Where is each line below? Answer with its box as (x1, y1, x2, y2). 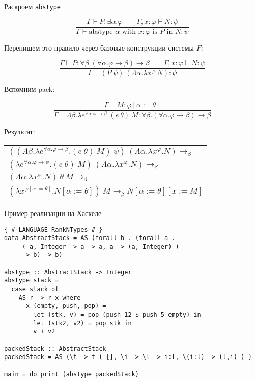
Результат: (4, 126, 35, 137)
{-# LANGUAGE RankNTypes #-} (4, 226, 103, 233)
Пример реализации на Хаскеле (4, 207, 102, 218)
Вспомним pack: (4, 84, 55, 94)
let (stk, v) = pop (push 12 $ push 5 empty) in (33, 311, 201, 319)
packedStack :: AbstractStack (4, 345, 106, 352)
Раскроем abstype (4, 1, 61, 11)
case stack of (11, 285, 59, 293)
